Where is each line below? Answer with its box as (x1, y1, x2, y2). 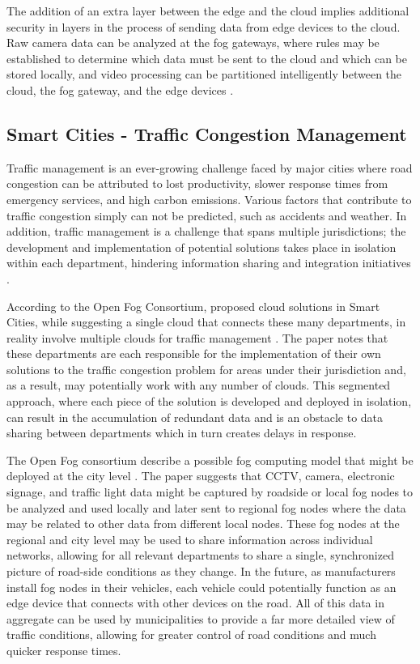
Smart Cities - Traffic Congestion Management (6, 121, 407, 146)
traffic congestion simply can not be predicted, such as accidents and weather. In (6, 206, 407, 223)
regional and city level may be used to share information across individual (6, 530, 373, 547)
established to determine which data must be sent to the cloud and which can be (6, 49, 407, 66)
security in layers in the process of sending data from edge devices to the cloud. (6, 18, 401, 35)
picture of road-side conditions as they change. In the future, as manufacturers (6, 563, 396, 580)
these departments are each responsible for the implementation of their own (6, 345, 381, 362)
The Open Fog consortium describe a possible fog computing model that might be (6, 451, 414, 468)
